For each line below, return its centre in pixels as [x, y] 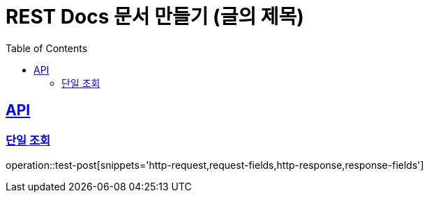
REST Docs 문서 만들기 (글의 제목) [155, 17]
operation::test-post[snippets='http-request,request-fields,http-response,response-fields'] [215, 165]
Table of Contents [47, 48]
